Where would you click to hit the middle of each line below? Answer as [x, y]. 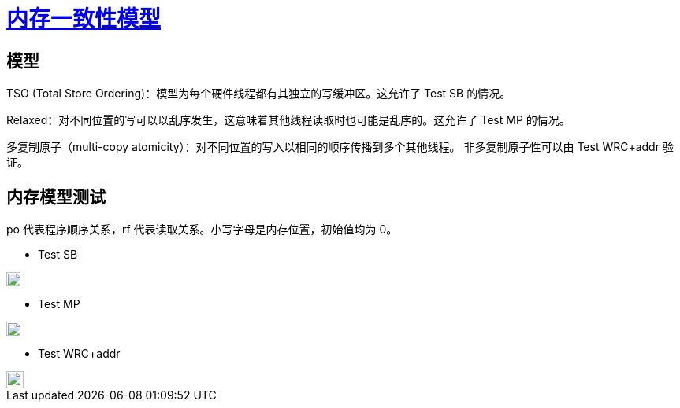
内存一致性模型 [84, 19]
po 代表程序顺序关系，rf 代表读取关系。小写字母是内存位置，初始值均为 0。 [202, 230]
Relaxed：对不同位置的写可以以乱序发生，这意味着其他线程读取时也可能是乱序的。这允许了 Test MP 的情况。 [288, 120]
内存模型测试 [56, 197]
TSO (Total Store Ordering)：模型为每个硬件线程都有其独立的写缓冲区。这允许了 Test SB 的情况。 [259, 94]
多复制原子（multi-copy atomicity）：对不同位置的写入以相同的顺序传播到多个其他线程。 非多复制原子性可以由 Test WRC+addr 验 [340, 147]
